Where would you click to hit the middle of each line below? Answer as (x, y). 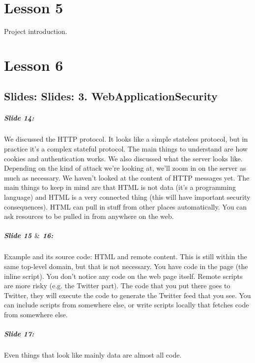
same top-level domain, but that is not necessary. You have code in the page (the (126, 266)
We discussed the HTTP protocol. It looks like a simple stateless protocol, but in (126, 139)
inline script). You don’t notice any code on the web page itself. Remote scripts (123, 276)
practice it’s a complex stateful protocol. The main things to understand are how (126, 149)
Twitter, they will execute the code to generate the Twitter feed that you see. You (127, 295)
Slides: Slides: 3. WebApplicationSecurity (111, 96)
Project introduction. (36, 31)
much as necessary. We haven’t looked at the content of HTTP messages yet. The (127, 177)
